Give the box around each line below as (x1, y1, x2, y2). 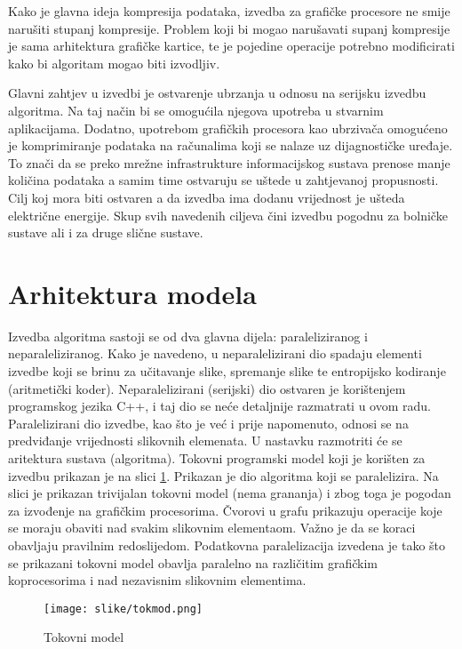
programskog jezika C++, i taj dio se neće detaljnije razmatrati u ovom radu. (8, 397, 431, 415)
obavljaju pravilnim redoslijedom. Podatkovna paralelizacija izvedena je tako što (8, 535, 446, 554)
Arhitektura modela (8, 275, 257, 311)
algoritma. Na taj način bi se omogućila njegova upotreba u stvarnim (8, 100, 384, 119)
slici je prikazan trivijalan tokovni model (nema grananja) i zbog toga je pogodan (8, 484, 451, 502)
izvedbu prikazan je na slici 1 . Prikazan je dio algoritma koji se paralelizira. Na (8, 466, 439, 485)
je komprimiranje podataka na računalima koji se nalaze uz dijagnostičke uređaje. (8, 136, 453, 155)
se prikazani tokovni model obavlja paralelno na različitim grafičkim (8, 553, 378, 572)
